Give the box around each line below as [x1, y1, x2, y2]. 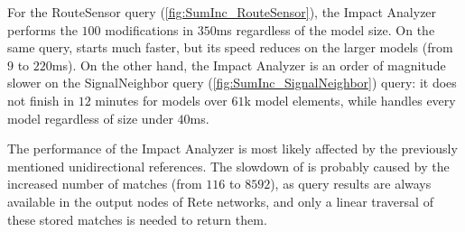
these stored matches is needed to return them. [7, 209, 267, 228]
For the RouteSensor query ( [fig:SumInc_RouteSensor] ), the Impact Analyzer [7, 3, 437, 21]
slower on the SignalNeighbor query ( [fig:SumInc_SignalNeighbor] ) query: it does [7, 73, 457, 92]
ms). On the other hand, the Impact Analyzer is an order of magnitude [51, 55, 446, 74]
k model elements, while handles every [244, 90, 456, 109]
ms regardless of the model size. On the [216, 20, 435, 39]
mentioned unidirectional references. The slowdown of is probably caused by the [7, 156, 450, 175]
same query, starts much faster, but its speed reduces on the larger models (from [7, 38, 453, 57]
